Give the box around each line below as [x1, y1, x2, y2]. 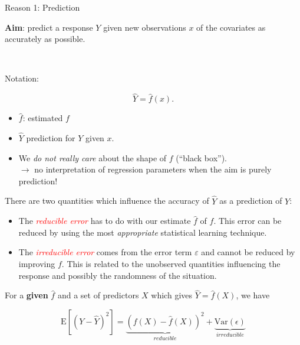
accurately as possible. [5, 32, 85, 45]
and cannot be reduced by [201, 246, 295, 258]
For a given [5, 289, 48, 301]
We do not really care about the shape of [18, 151, 167, 164]
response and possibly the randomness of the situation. [18, 269, 217, 281]
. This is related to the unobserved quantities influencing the [61, 257, 281, 269]
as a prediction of [219, 194, 282, 207]
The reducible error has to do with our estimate [18, 214, 191, 227]
